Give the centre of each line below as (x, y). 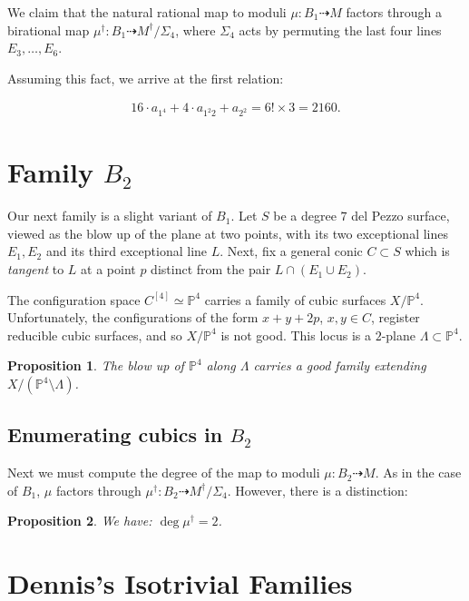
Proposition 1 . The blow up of (96, 365)
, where (195, 30)
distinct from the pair (211, 269)
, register (396, 317)
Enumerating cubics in (115, 434)
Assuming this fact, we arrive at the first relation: (146, 78)
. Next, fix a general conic (291, 251)
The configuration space (74, 299)
